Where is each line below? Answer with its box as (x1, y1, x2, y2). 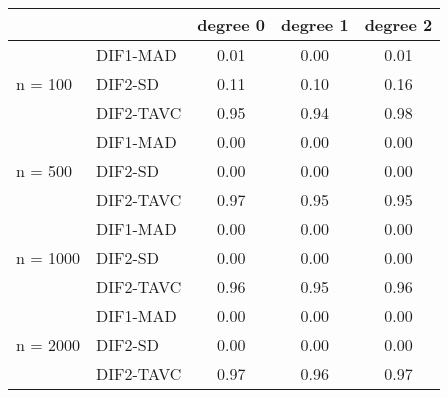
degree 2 (364, 13, 433, 36)
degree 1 (281, 13, 349, 36)
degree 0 (197, 13, 265, 36)
